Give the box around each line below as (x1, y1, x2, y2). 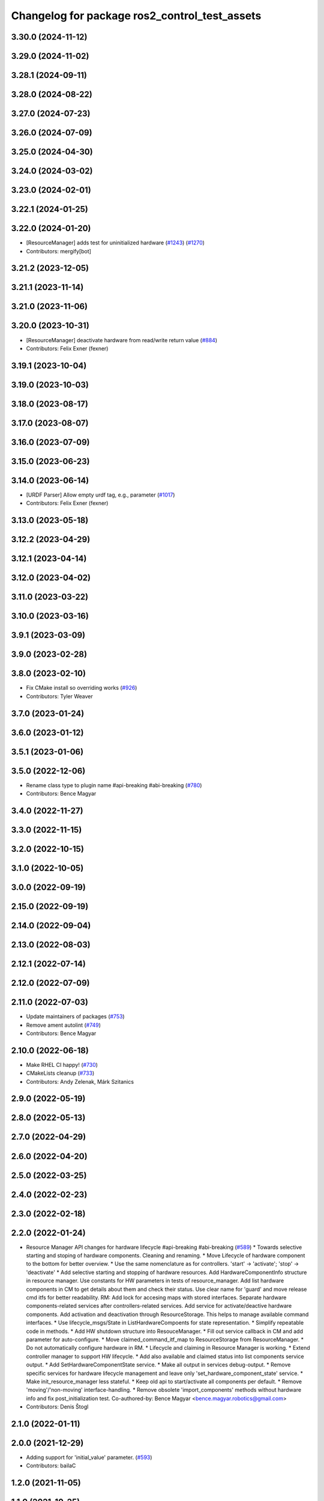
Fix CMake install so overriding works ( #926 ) (26, 684, 137, 692)
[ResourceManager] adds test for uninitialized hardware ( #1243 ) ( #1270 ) (26, 239, 205, 246)
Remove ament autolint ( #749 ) (26, 1021, 101, 1028)
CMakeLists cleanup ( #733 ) (26, 1069, 95, 1077)
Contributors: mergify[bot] (26, 247, 91, 255)
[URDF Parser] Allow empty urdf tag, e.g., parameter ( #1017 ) (26, 491, 175, 498)
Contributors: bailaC (26, 1462, 76, 1469)
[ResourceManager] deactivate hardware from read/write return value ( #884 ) (26, 336, 218, 343)
